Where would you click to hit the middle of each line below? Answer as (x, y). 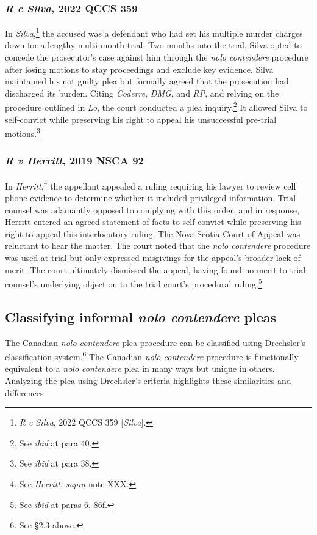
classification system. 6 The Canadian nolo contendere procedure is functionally (152, 356)
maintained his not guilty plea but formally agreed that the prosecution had (147, 81)
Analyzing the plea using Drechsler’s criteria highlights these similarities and (148, 381)
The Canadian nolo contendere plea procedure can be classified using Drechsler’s (155, 342)
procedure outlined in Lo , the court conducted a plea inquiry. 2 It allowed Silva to (156, 106)
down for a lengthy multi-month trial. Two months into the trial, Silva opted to (153, 45)
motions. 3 (23, 132)
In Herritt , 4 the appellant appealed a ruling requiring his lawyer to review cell (151, 185)
